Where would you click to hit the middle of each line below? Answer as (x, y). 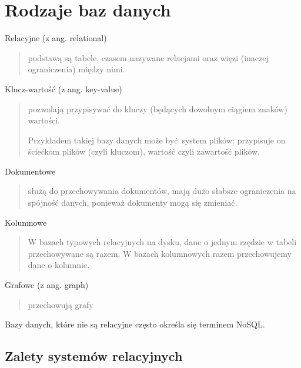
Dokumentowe (30, 171)
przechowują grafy (61, 304)
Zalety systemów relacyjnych (94, 356)
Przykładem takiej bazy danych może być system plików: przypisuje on (157, 140)
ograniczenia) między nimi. (76, 69)
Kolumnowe (26, 222)
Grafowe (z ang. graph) (47, 285)
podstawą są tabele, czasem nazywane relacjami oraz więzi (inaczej (148, 57)
